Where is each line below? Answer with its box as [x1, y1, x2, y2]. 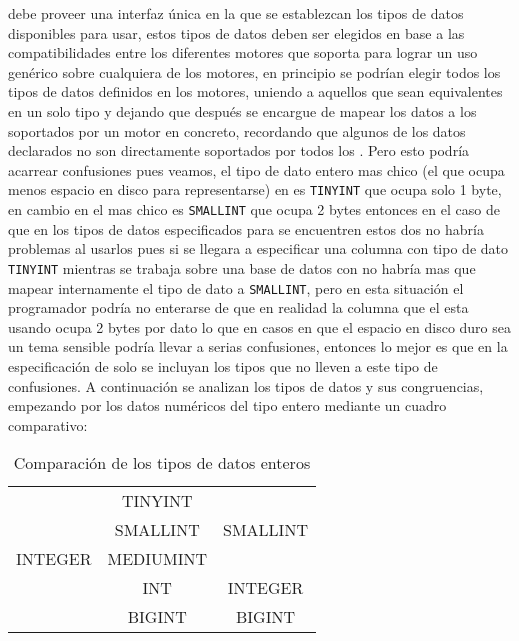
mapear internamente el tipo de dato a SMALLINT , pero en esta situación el [8, 277, 464, 298]
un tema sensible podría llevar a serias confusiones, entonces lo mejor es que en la [8, 336, 508, 357]
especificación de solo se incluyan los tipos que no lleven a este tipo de [8, 355, 438, 376]
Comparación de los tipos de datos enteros [13, 451, 311, 475]
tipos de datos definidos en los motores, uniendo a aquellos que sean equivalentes [8, 81, 503, 102]
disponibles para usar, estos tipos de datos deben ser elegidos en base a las [8, 22, 465, 43]
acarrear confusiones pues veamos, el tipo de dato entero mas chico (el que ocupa [8, 159, 505, 180]
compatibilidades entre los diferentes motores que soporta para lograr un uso [8, 42, 478, 63]
